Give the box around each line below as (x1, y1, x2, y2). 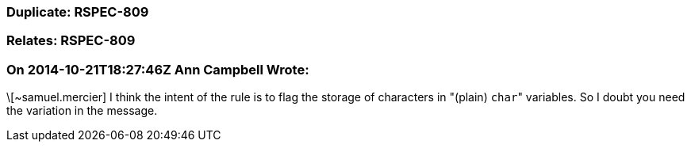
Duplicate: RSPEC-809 (6, 4, 149, 20)
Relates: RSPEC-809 (6, 32, 136, 49)
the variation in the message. (6, 104, 158, 118)
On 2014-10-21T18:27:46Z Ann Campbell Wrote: (6, 61, 309, 78)
